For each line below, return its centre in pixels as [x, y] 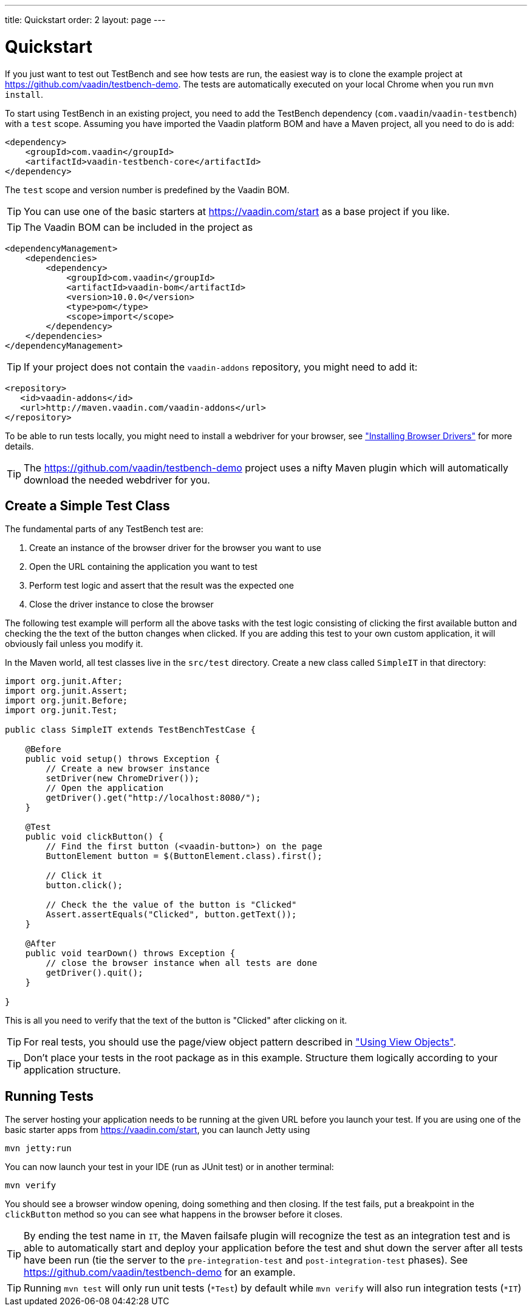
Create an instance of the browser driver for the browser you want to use [175, 548]
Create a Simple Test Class [87, 505]
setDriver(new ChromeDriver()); [123, 779]
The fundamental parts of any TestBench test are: [104, 529]
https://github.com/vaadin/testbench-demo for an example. [160, 1272]
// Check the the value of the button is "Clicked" [171, 905]
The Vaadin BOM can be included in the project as [138, 227]
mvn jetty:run [38, 1148]
